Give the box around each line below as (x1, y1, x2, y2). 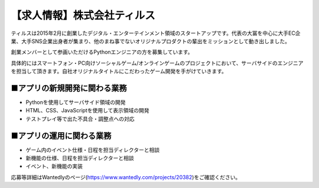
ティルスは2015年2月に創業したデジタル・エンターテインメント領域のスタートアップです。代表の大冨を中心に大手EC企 (11, 30, 301, 37)
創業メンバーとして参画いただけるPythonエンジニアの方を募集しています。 (11, 48, 193, 56)
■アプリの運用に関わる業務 (11, 131, 112, 141)
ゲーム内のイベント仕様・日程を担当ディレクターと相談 (25, 146, 160, 153)
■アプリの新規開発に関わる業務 (11, 83, 127, 93)
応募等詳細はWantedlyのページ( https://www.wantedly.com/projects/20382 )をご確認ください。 (11, 173, 241, 180)
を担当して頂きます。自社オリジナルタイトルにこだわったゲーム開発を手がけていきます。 (11, 68, 227, 75)
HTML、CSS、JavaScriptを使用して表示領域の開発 (25, 107, 150, 114)
